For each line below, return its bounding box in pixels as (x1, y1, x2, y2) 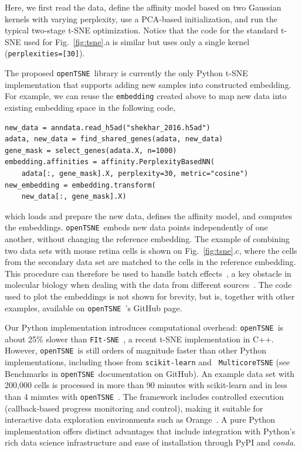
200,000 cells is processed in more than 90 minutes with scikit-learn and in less (5, 379, 287, 391)
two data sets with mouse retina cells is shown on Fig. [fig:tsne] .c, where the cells (5, 244, 297, 256)
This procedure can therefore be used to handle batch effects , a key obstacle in (5, 267, 291, 279)
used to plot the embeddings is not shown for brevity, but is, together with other (5, 290, 295, 302)
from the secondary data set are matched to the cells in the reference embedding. (5, 256, 296, 268)
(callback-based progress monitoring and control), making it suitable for (5, 402, 263, 414)
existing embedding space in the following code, (5, 101, 176, 113)
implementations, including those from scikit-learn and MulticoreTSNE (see (5, 356, 290, 368)
